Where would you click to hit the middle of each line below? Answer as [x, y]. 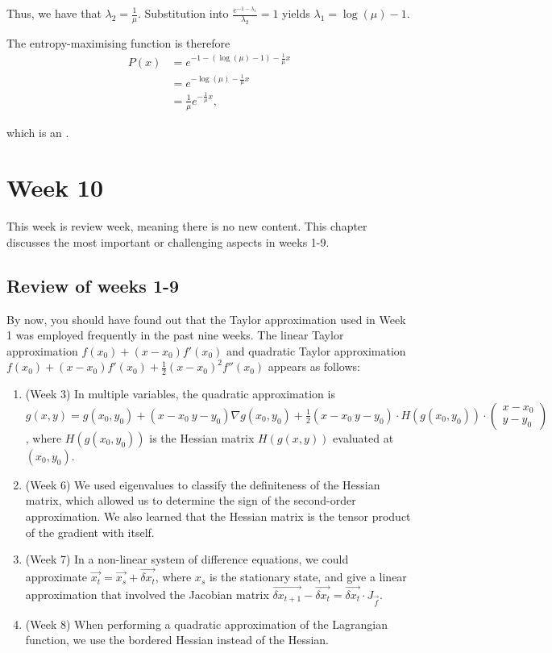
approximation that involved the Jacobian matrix [147, 594]
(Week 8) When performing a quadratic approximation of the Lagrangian [207, 624]
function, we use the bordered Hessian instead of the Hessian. [177, 640]
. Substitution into [183, 13]
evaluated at [363, 437]
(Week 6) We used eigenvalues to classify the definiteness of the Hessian [203, 484]
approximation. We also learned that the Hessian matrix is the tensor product [218, 516]
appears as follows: [314, 366]
